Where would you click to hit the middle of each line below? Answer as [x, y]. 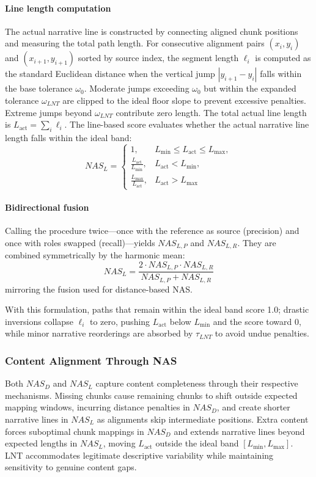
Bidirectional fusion [47, 207]
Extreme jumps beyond [49, 112]
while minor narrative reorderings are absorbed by [99, 333]
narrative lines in [37, 419]
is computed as [283, 58]
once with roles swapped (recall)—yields [80, 242]
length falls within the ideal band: [68, 137]
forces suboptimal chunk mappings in [75, 431]
